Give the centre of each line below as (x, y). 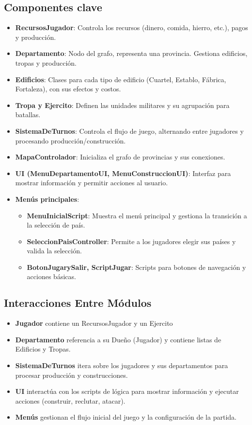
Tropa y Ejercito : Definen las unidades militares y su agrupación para (122, 105)
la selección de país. (56, 225)
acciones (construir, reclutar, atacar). (70, 400)
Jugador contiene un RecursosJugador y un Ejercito (94, 323)
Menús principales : (47, 199)
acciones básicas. (51, 276)
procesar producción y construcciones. (71, 375)
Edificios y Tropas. (43, 349)
